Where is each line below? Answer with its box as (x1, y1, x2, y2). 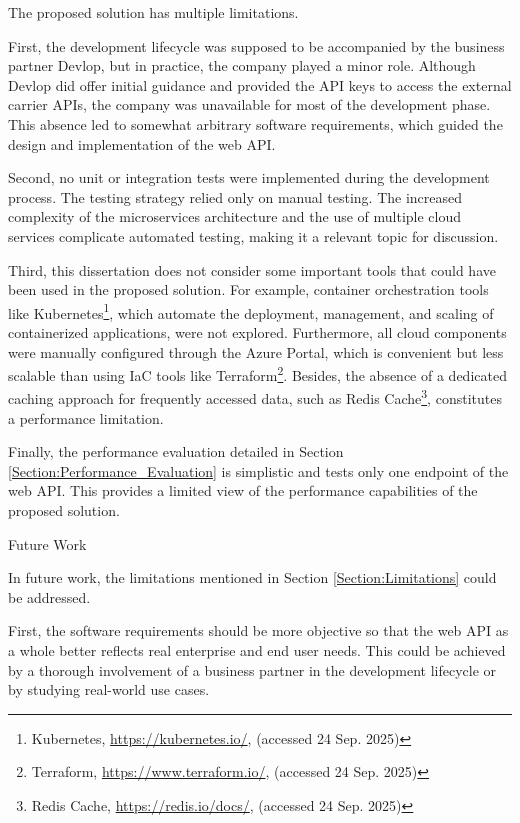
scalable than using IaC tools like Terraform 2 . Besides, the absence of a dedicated (8, 362, 507, 385)
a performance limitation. (8, 407, 164, 428)
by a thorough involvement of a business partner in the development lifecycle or (8, 659, 497, 680)
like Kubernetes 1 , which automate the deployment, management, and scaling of (8, 299, 494, 323)
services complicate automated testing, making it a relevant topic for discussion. (8, 225, 499, 246)
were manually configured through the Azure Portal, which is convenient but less (8, 341, 504, 362)
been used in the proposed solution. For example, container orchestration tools (8, 279, 489, 300)
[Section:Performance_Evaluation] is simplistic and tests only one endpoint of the (8, 460, 509, 481)
